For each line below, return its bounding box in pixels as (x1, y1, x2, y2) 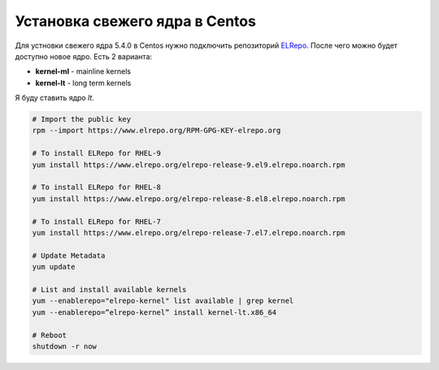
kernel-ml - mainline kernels (35, 67, 132, 76)
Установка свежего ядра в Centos (15, 12, 256, 30)
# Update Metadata (32, 251, 106, 260)
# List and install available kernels (32, 285, 187, 294)
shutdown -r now (32, 342, 98, 351)
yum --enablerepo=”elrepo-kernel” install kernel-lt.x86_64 (32, 308, 277, 316)
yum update (32, 262, 76, 272)
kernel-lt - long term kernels (35, 78, 132, 88)
